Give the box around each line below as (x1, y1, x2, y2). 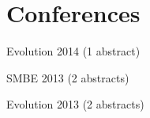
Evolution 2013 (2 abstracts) (6, 96, 144, 112)
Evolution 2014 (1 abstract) (6, 43, 141, 59)
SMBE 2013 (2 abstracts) (6, 69, 129, 86)
